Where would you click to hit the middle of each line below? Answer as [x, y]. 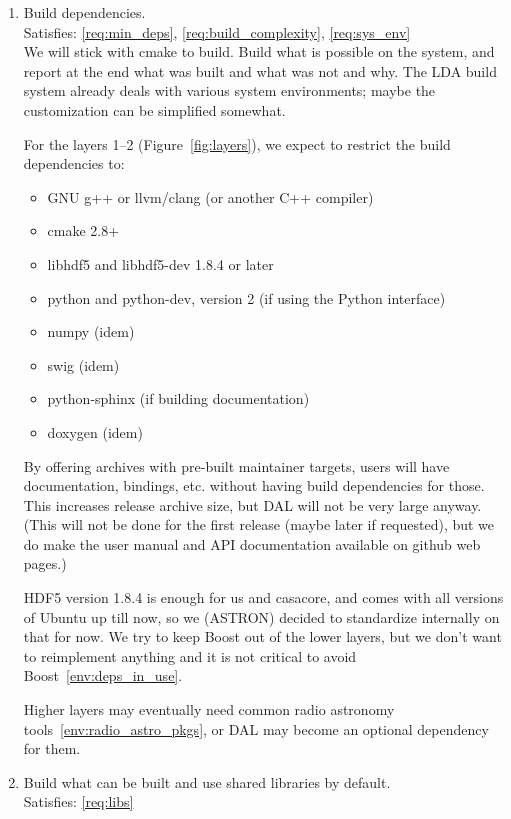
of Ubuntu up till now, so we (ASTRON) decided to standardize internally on [261, 616]
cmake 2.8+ [83, 230]
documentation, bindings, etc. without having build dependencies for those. [254, 485]
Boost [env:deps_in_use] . [103, 675]
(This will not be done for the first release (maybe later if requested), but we [259, 524]
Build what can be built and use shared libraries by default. [207, 781]
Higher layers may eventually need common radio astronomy [209, 709]
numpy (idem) [91, 331]
